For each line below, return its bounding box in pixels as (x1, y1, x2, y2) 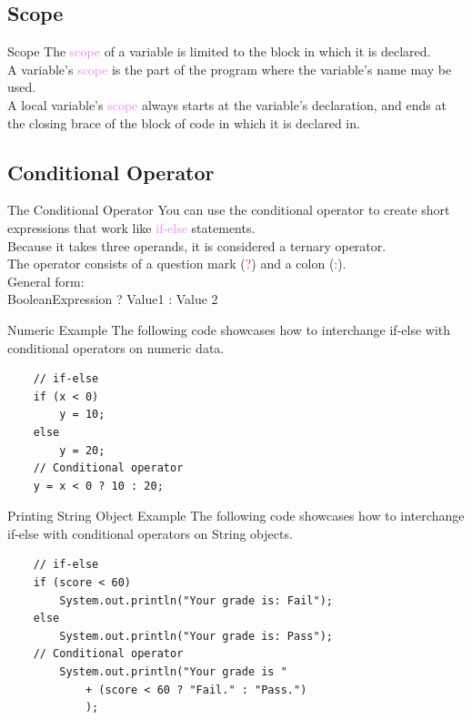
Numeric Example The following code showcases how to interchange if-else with (7, 319, 451, 339)
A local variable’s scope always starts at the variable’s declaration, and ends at (7, 95, 447, 114)
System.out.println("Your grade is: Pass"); (59, 629, 333, 643)
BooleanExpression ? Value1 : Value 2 (7, 289, 218, 309)
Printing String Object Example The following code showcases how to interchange (7, 506, 465, 525)
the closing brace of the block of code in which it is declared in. (7, 113, 360, 132)
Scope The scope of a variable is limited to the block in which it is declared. (7, 42, 431, 61)
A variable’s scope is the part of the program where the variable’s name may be (7, 59, 452, 78)
